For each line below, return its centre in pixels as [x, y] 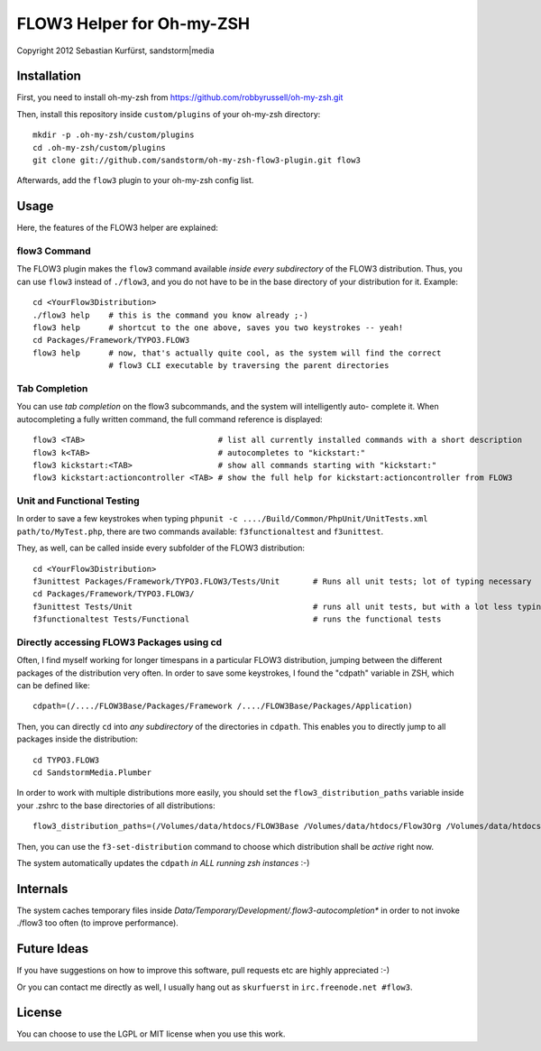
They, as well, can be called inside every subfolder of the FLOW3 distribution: [161, 548]
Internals [42, 889]
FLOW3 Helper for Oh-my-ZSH [133, 23]
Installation [49, 76]
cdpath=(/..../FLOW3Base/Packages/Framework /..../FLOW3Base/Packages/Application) [223, 706]
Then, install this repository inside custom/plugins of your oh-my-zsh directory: [169, 114]
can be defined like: [53, 686]
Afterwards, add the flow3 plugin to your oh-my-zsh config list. [135, 180]
